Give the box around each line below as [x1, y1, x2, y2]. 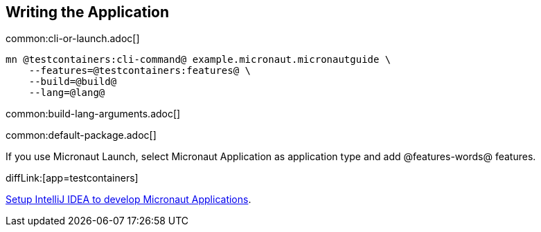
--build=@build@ [28, 76, 117, 88]
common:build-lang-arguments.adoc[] [6, 108, 181, 120]
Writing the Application [6, 3, 170, 21]
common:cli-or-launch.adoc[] [6, 32, 140, 45]
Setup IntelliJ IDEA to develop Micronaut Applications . [6, 193, 251, 206]
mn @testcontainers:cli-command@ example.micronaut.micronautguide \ [6, 54, 391, 66]
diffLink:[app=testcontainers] [6, 172, 139, 184]
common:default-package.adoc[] [6, 129, 157, 142]
